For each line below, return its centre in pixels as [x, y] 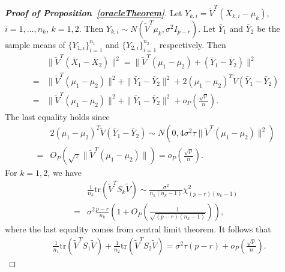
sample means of [35, 44]
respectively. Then [193, 44]
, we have [65, 173]
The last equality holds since [57, 116]
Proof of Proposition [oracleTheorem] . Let [94, 12]
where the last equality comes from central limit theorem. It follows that [138, 229]
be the [268, 28]
